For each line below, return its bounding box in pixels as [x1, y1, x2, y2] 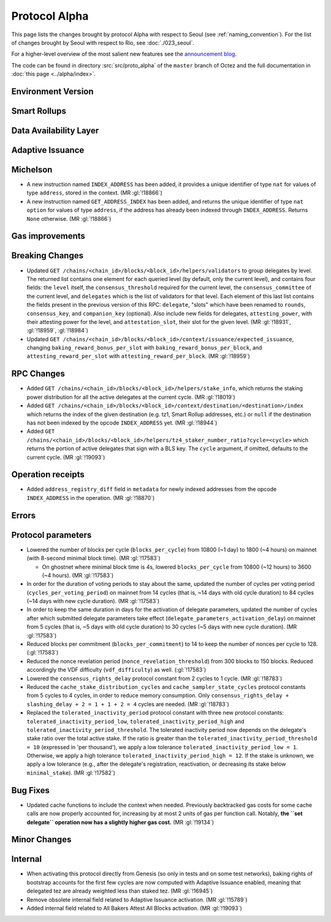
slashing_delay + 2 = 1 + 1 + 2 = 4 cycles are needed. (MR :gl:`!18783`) [26, 700, 229, 708]
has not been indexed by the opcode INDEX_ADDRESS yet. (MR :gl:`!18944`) [26, 419, 218, 426]
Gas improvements [11, 231, 86, 242]
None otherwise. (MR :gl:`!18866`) [26, 215, 112, 222]
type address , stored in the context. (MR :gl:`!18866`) [26, 189, 162, 196]
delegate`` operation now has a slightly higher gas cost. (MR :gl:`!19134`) [26, 818, 215, 826]
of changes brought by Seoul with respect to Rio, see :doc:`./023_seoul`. [11, 39, 194, 46]
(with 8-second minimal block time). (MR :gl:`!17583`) [26, 555, 161, 562]
